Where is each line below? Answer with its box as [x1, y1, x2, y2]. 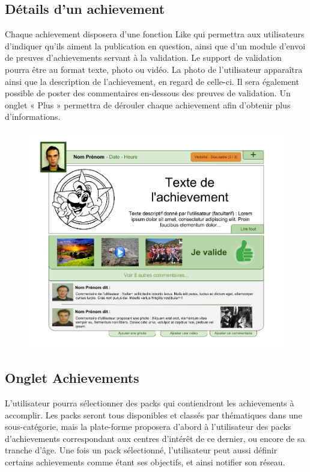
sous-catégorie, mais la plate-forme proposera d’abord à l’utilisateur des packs [5, 420, 291, 433]
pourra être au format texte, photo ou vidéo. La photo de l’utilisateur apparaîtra [5, 63, 303, 75]
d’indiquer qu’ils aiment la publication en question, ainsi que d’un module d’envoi [5, 39, 306, 52]
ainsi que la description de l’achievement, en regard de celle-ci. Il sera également [5, 75, 299, 87]
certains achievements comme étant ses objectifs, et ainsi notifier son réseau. [5, 455, 285, 468]
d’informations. [5, 110, 61, 123]
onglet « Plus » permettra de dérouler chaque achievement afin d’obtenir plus [5, 98, 291, 111]
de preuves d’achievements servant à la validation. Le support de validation [5, 51, 282, 64]
